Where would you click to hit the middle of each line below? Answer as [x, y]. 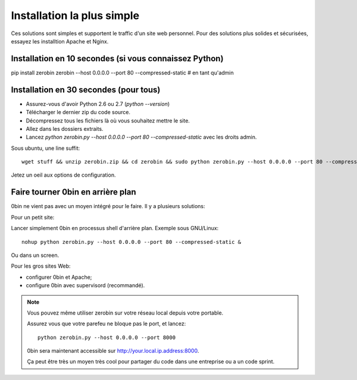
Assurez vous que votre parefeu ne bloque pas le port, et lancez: [107, 324]
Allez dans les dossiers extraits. [65, 128]
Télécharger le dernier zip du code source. [78, 112]
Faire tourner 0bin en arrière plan [73, 192]
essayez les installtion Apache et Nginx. [60, 41]
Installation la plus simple [75, 15]
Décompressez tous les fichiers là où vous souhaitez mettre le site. [108, 120]
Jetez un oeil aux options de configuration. [63, 175]
